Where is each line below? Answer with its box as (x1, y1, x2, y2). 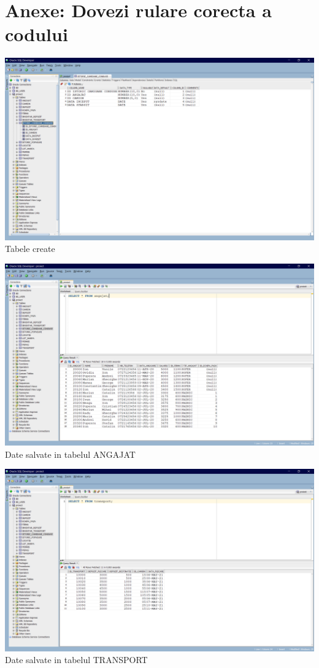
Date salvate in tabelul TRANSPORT (5, 653, 148, 666)
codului (5, 22, 68, 47)
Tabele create (5, 242, 55, 255)
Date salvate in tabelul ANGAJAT (5, 447, 136, 460)
